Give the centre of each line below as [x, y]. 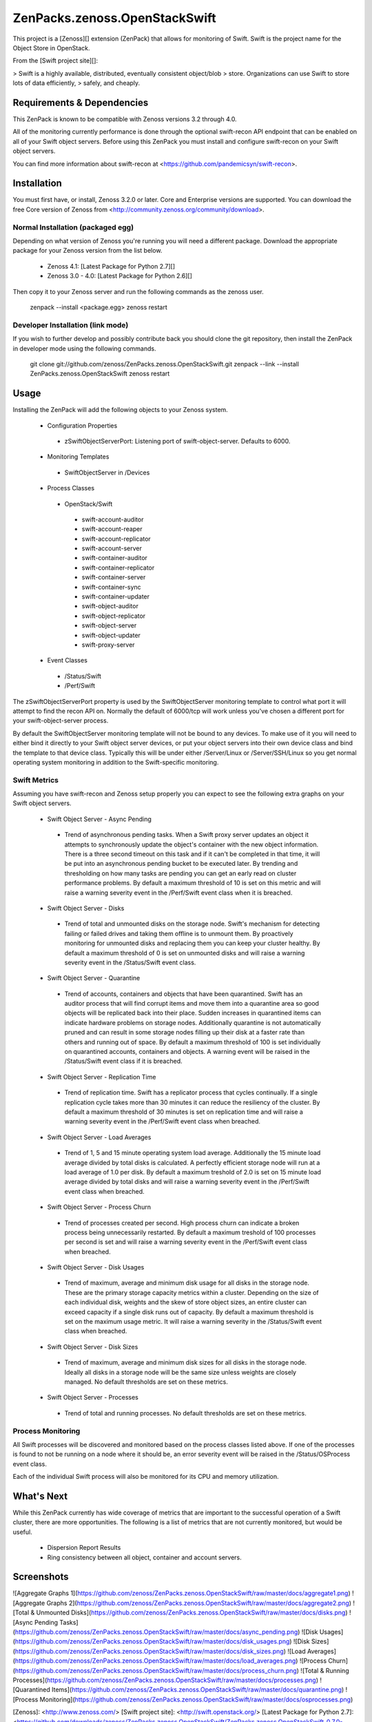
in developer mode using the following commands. [84, 349]
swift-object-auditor [110, 606]
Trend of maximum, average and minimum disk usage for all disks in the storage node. [187, 1283]
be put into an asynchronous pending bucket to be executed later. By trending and [181, 864]
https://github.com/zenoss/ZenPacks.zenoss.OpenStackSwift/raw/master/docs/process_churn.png [156, 1670]
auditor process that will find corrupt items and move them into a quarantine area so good [192, 1004]
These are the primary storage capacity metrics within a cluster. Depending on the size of [192, 1292]
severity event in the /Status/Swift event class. [130, 962]
